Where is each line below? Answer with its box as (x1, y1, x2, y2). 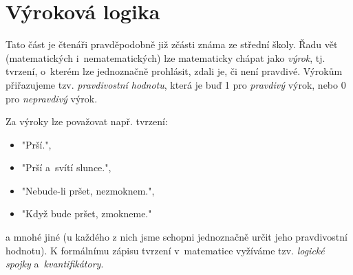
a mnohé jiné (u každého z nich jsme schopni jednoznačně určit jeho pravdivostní (6, 230, 347, 244)
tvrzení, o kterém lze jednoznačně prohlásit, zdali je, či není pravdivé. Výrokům (6, 64, 343, 78)
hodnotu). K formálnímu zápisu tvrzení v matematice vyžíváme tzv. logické (6, 243, 325, 257)
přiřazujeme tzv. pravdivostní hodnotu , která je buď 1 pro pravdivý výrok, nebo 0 (6, 77, 346, 91)
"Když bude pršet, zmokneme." (21, 206, 152, 221)
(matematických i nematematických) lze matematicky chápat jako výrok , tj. (6, 50, 325, 65)
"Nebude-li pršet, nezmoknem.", (21, 183, 155, 197)
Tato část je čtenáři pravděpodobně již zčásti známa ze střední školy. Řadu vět (6, 37, 338, 52)
